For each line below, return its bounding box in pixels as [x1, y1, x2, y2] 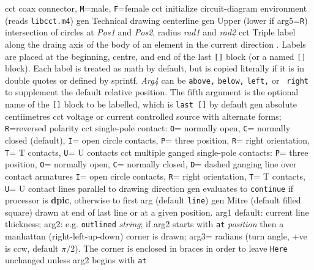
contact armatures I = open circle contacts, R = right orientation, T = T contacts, [5, 169, 305, 182]
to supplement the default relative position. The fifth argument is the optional [5, 86, 299, 98]
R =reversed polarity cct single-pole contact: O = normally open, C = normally [5, 122, 291, 134]
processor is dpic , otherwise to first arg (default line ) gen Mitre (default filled [5, 194, 301, 206]
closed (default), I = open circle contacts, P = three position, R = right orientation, [5, 133, 310, 146]
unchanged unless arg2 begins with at [5, 254, 147, 266]
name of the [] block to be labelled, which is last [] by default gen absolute [5, 98, 297, 110]
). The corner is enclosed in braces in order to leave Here [75, 241, 288, 254]
